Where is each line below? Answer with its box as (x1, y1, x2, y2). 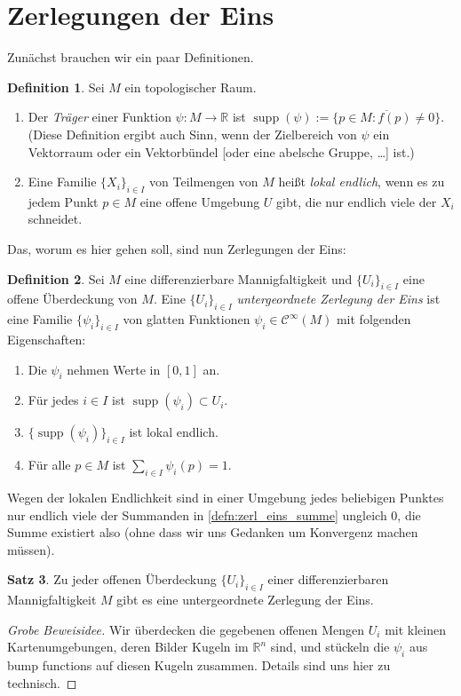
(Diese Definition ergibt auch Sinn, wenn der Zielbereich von (28, 124, 357, 143)
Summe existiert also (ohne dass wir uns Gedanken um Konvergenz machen (7, 523, 418, 542)
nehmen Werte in (67, 360, 161, 378)
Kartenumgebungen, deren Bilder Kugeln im (7, 637, 249, 656)
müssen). (7, 540, 55, 558)
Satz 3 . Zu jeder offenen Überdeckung (7, 570, 217, 589)
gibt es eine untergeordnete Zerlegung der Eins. (116, 590, 374, 609)
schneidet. (28, 210, 83, 228)
